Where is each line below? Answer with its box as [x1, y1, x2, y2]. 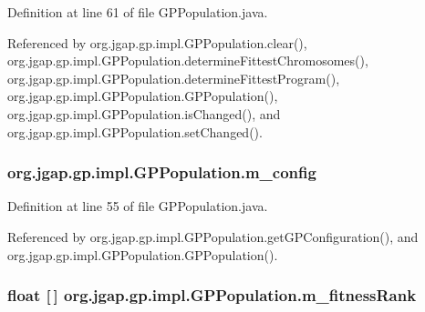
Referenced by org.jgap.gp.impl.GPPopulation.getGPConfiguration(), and [7, 226, 419, 246]
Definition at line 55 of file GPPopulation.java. [7, 196, 268, 216]
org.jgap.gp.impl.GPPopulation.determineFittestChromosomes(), [7, 51, 368, 70]
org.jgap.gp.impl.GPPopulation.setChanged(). [7, 122, 263, 141]
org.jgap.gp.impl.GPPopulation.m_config [7, 161, 316, 184]
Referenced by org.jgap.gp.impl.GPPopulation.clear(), [7, 33, 307, 52]
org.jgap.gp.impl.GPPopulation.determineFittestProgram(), [7, 68, 340, 87]
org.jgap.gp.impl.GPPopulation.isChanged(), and [7, 104, 281, 123]
